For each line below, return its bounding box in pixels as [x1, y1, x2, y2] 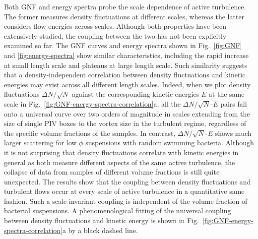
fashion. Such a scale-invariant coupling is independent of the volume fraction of [4, 195, 248, 206]
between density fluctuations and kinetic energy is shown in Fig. [4, 215, 199, 226]
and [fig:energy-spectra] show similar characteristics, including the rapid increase [4, 50, 249, 60]
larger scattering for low [4, 137, 77, 148]
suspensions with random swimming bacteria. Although [85, 137, 254, 148]
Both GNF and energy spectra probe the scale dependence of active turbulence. [4, 1, 246, 11]
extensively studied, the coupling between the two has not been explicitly [4, 30, 227, 41]
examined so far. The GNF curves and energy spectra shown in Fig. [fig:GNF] [4, 40, 242, 51]
